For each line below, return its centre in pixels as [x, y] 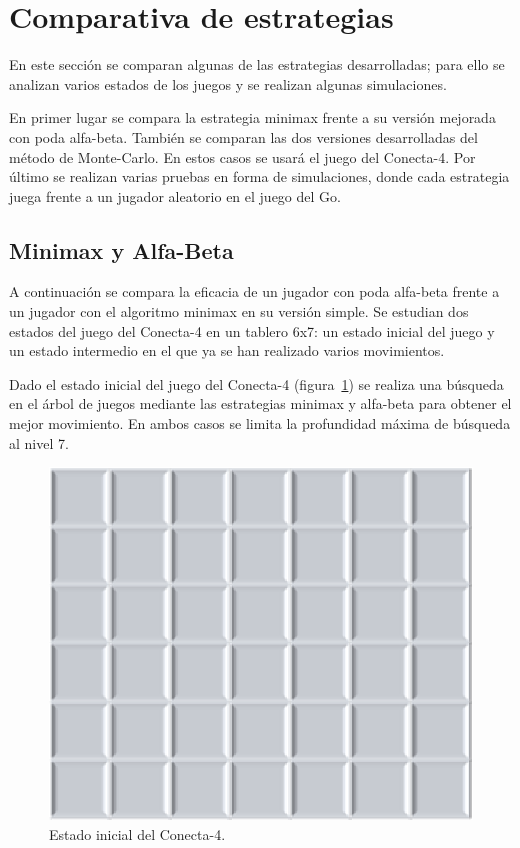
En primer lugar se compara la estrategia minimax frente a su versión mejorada [252, 117]
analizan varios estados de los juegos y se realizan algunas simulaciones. [228, 83]
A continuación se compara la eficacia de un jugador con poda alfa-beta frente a [254, 291]
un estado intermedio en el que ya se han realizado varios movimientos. [227, 350]
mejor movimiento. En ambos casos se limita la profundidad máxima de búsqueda [260, 423]
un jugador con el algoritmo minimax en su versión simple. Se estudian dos [239, 311]
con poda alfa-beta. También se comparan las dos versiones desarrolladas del [243, 136]
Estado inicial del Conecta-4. [137, 834]
